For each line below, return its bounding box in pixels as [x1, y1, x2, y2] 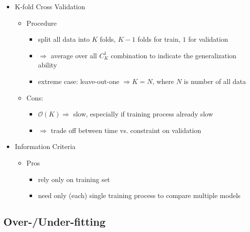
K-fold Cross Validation [15, 1, 85, 11]
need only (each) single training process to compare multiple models [38, 190, 241, 200]
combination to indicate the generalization [111, 50, 236, 60]
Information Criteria [15, 141, 76, 151]
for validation [188, 34, 228, 44]
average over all [50, 50, 97, 60]
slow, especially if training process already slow [73, 109, 213, 119]
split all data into [38, 34, 90, 44]
